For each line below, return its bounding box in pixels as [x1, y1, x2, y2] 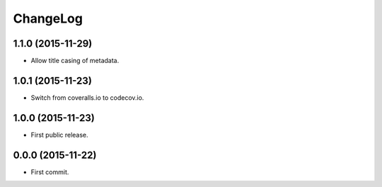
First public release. [30, 130, 88, 139]
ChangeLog [13, 11, 83, 26]
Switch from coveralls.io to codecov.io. [30, 93, 144, 102]
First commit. [30, 167, 69, 176]
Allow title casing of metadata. [30, 57, 120, 65]
